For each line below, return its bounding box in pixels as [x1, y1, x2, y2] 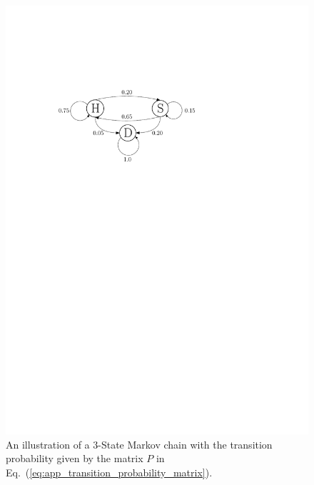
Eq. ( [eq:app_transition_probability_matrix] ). [6, 464, 213, 479]
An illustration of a [6, 436, 90, 451]
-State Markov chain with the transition [98, 436, 273, 451]
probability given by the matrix [6, 451, 143, 466]
